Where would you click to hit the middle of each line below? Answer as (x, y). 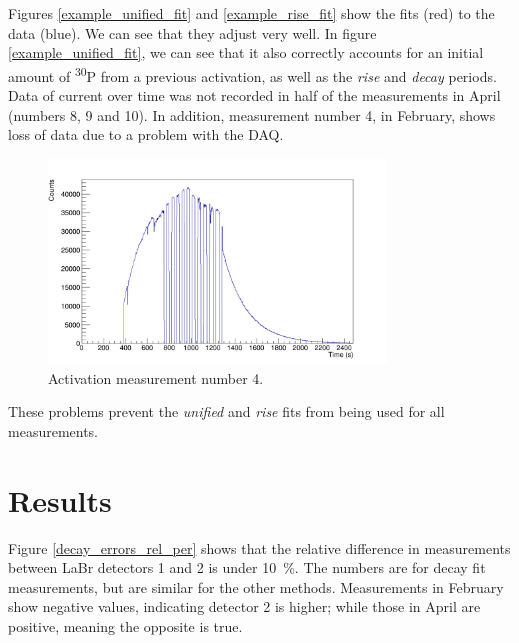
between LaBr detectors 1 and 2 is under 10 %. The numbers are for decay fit (247, 567)
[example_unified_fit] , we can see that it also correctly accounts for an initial (246, 52)
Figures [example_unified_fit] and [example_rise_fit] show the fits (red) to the (251, 13)
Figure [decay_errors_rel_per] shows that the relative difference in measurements (259, 547)
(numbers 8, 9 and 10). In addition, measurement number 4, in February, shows (252, 114)
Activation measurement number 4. (156, 377)
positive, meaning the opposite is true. (125, 626)
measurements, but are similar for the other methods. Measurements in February (256, 586)
